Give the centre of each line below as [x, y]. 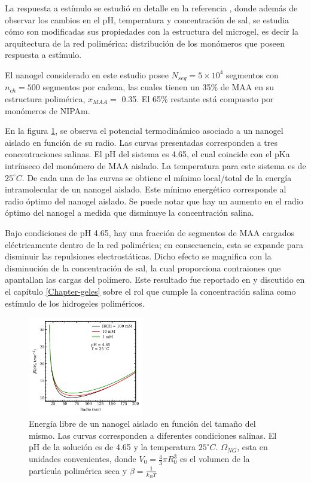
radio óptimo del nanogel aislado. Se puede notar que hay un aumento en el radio [154, 201]
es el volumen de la [215, 459]
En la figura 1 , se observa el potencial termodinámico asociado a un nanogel [144, 131]
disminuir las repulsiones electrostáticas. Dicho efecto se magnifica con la [138, 256]
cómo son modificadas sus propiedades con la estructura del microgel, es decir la [152, 31]
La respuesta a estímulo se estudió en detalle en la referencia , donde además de [151, 8]
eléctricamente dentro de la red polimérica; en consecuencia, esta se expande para [154, 244]
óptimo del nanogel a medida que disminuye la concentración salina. [129, 213]
